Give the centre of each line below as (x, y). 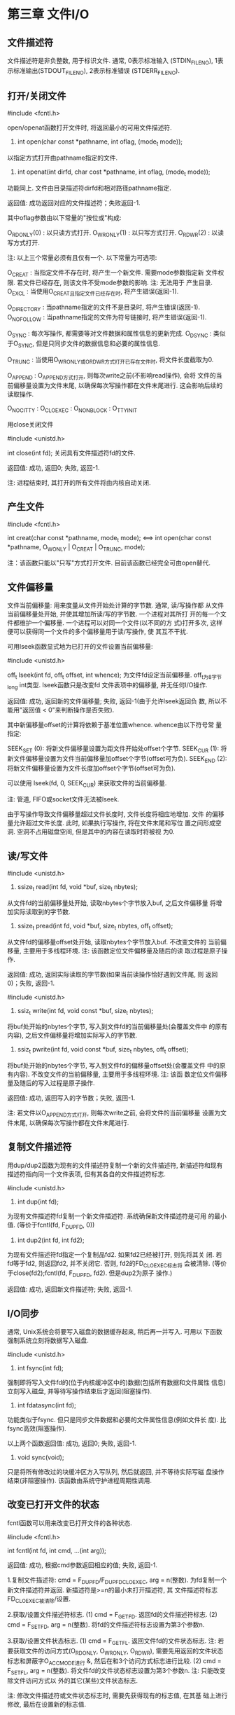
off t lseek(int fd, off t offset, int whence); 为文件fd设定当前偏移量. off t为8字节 (115, 675)
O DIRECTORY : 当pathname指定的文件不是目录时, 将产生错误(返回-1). (104, 308)
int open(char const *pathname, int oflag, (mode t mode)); (100, 143)
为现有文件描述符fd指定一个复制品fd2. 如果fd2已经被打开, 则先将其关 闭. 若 (115, 1254)
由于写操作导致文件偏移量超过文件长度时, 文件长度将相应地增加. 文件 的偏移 (116, 814)
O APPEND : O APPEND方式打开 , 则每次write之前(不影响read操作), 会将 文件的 (112, 377)
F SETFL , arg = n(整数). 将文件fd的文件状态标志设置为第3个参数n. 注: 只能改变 (116, 1672)
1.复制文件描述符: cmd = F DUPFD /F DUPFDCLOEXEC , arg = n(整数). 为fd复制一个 (117, 1580)
